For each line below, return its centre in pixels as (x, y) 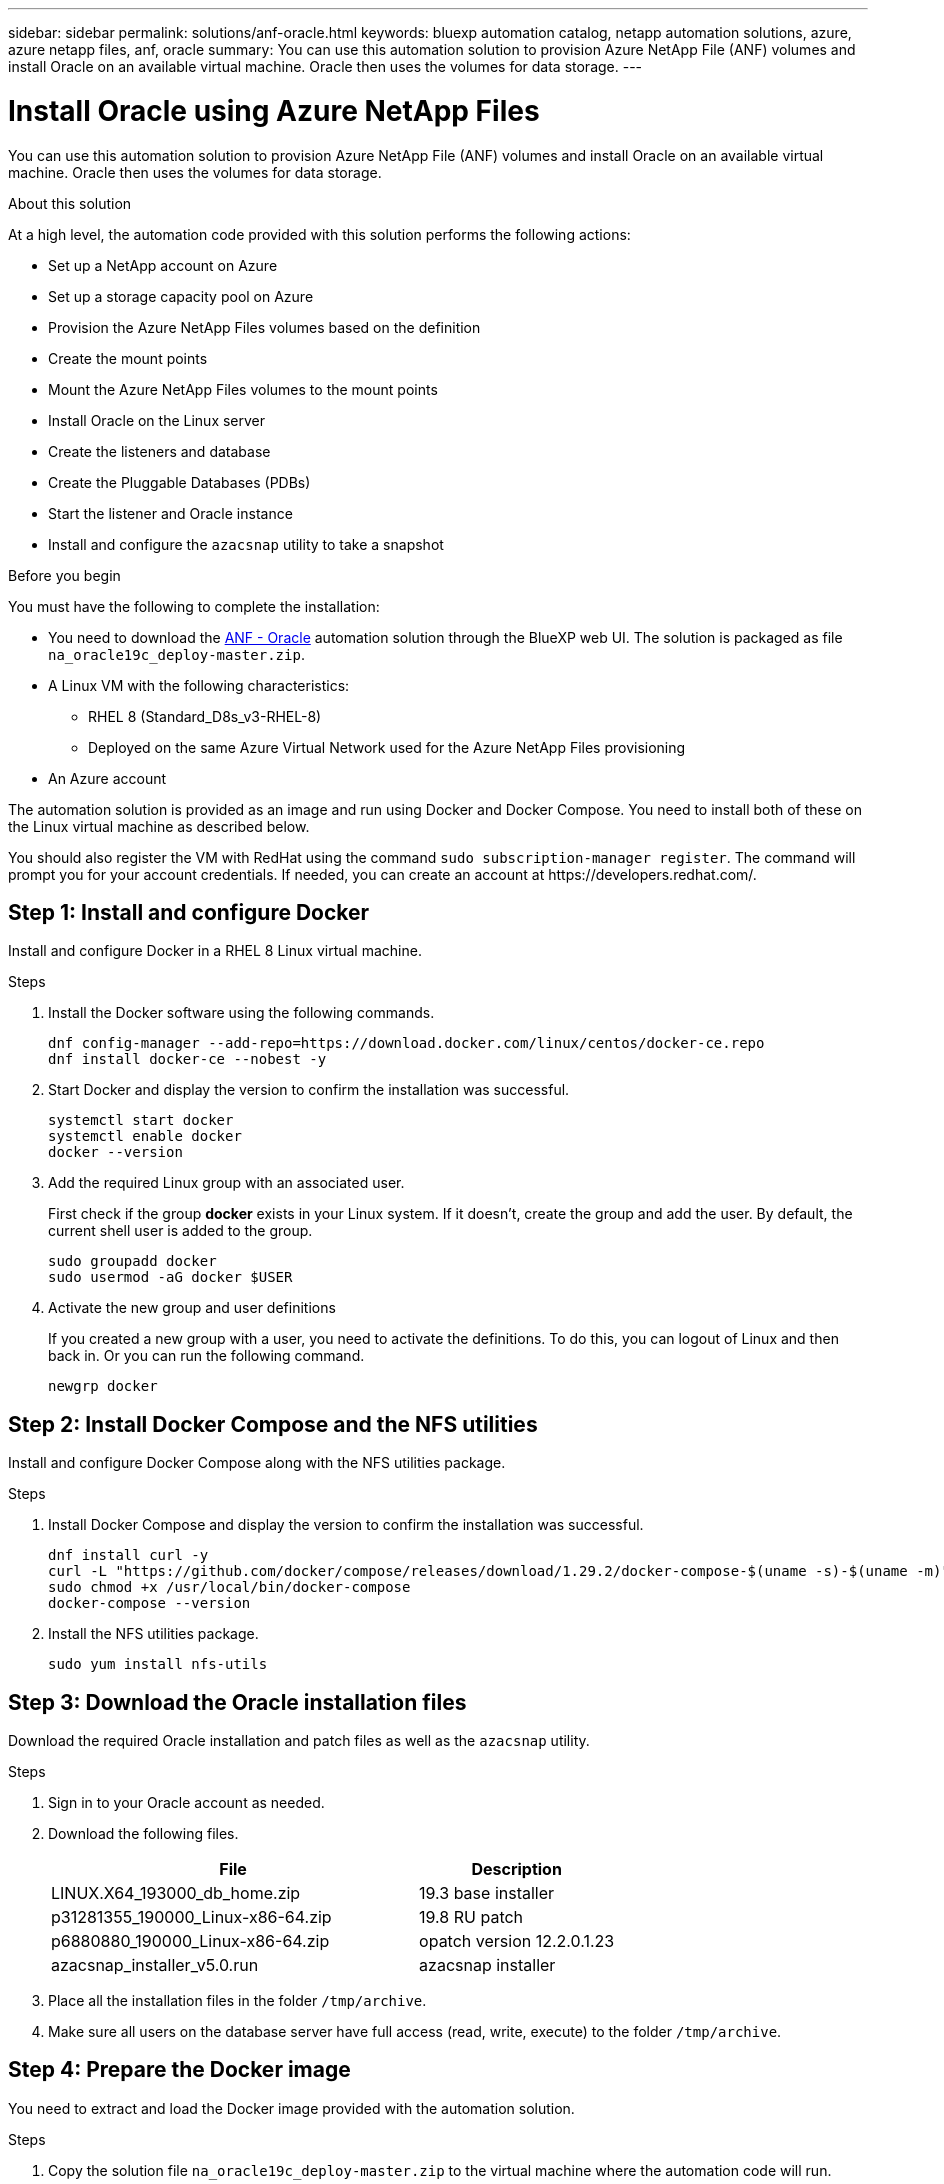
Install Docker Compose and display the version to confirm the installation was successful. (346, 1525)
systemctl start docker (141, 1120)
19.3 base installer (487, 1893)
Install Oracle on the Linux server (157, 420)
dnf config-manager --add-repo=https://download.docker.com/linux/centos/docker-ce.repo (406, 1043)
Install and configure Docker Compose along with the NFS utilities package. (257, 1463)
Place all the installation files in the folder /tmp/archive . (237, 2001)
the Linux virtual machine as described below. (159, 826)
